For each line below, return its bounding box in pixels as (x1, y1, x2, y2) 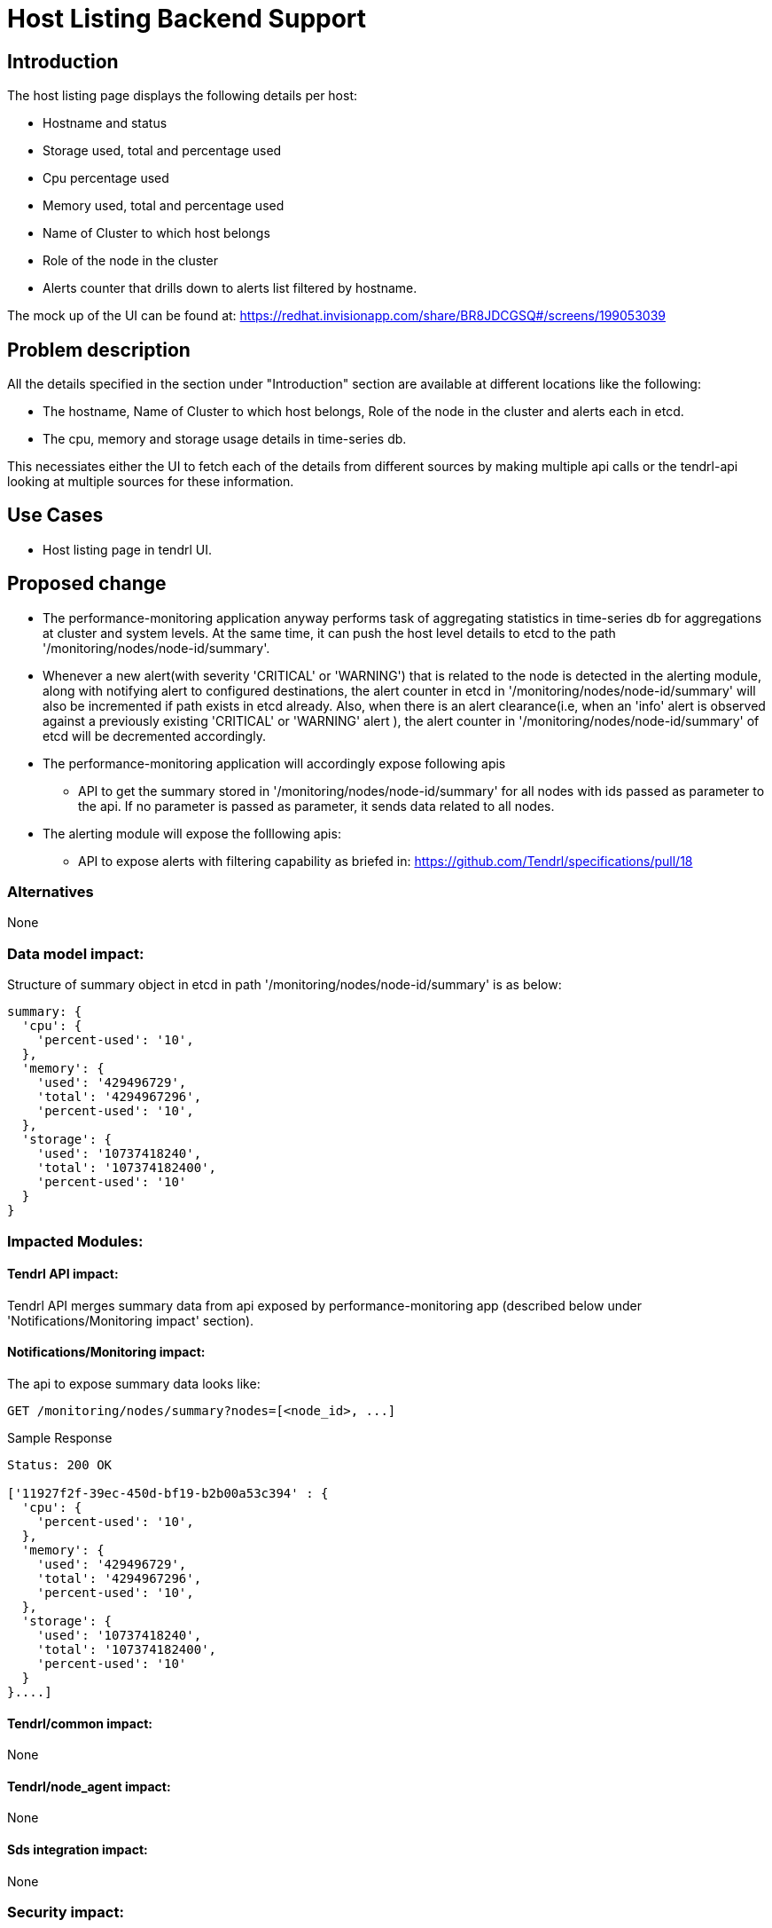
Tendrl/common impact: (7, 1715, 152, 1731)
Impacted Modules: (7, 1232, 144, 1250)
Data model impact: (7, 944, 144, 963)
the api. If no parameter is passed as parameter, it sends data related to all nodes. (78, 798, 555, 814)
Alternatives (7, 883, 94, 901)
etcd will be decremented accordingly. (43, 728, 266, 744)
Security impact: (7, 1903, 124, 1922)
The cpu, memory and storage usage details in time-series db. (43, 431, 407, 447)
